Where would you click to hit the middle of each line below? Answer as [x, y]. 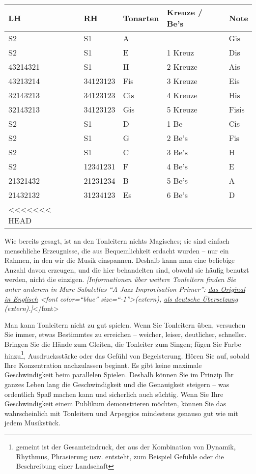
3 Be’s [177, 152]
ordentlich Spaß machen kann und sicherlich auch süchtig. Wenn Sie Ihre [114, 394]
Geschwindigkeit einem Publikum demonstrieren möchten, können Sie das [115, 404]
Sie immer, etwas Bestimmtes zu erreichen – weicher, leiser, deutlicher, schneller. [126, 334]
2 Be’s [177, 138]
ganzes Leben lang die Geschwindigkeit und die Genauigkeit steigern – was [117, 384]
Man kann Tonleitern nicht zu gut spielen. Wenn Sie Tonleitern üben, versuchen [125, 324]
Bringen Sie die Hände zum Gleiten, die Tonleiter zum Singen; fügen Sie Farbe [123, 344]
